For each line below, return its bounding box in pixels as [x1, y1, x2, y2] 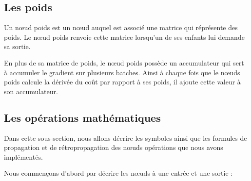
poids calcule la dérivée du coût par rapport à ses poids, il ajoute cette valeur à [4, 77, 241, 87]
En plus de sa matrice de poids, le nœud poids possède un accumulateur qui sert [4, 57, 244, 67]
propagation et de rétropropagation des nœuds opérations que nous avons [4, 142, 223, 152]
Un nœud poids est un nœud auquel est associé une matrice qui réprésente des [4, 22, 238, 33]
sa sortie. [4, 41, 31, 51]
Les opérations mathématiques [4, 110, 161, 125]
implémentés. [4, 151, 43, 162]
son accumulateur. [4, 86, 58, 96]
